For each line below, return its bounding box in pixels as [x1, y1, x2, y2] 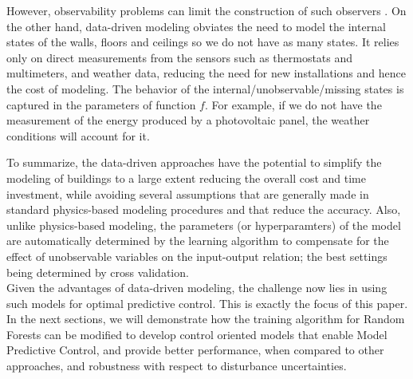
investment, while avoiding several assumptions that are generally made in [6, 185, 369, 202]
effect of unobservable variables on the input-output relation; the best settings [6, 247, 387, 264]
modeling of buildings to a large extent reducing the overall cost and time [6, 169, 366, 186]
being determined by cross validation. [6, 263, 189, 280]
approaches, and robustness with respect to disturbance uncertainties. [6, 357, 347, 374]
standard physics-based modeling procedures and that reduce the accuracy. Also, [6, 201, 401, 218]
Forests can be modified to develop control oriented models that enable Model [6, 326, 387, 342]
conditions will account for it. [6, 127, 150, 144]
